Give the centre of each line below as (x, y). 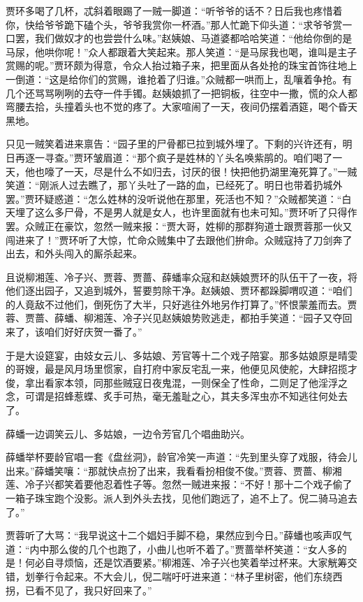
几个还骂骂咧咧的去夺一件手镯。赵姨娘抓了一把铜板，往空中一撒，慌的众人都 (181, 93)
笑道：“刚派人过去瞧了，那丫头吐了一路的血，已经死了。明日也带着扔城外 (174, 185)
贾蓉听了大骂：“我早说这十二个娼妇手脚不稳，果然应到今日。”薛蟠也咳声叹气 (179, 535)
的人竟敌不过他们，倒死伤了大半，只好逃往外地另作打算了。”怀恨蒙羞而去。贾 (181, 304)
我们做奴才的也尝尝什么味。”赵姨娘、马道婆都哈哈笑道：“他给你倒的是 (193, 38)
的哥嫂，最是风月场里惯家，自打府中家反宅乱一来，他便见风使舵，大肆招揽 (177, 369)
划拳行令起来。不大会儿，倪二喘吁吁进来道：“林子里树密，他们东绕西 (184, 576)
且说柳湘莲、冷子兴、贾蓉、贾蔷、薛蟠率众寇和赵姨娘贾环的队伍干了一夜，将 (181, 277)
